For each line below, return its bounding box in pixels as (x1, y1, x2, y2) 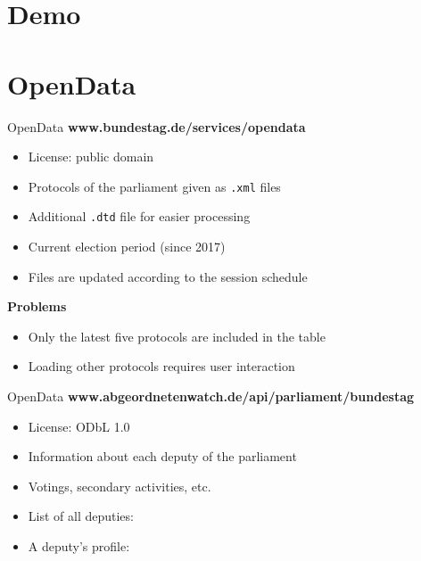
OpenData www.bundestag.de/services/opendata (7, 117, 306, 136)
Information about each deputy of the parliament (28, 447, 297, 466)
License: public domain (28, 147, 154, 166)
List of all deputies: (28, 507, 134, 525)
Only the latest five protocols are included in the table (28, 326, 326, 345)
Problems (7, 297, 67, 316)
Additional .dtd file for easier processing (28, 207, 251, 226)
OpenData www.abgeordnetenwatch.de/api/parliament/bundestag (7, 386, 415, 405)
